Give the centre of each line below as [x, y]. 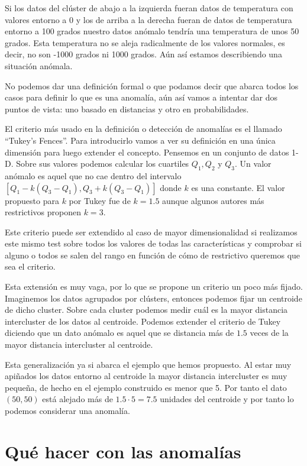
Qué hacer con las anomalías [123, 451]
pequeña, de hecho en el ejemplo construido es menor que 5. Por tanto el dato [146, 387]
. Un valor [253, 164]
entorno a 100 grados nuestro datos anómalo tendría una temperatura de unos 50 [152, 31]
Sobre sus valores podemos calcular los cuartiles [103, 164]
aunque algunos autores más [213, 200]
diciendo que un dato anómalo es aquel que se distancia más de [119, 333]
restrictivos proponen [43, 212]
